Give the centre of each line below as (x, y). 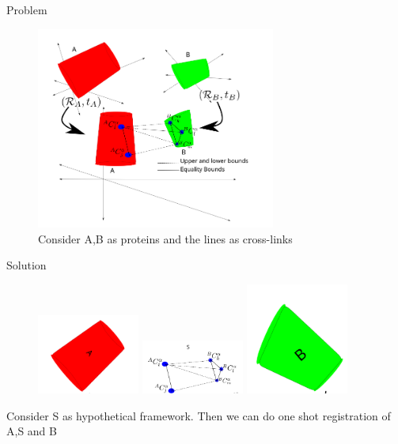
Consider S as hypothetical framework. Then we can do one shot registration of (199, 415)
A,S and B (32, 431)
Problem (27, 9)
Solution (27, 265)
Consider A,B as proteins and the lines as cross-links (165, 238)
